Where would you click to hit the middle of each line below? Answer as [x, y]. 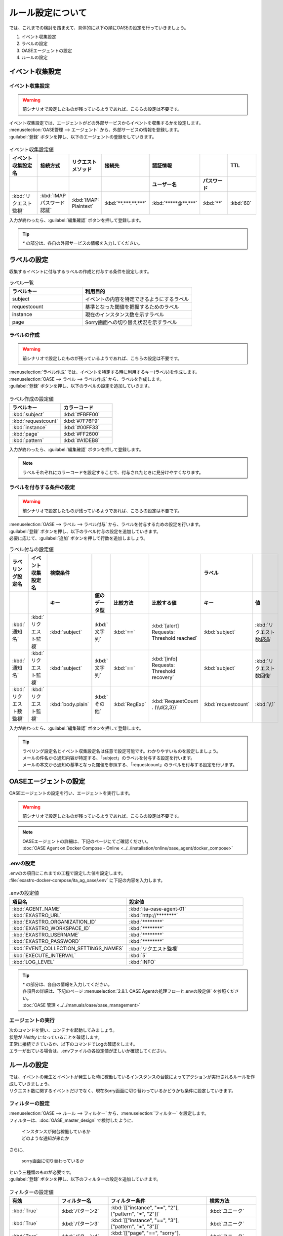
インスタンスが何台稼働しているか [56, 1132]
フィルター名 [76, 1200]
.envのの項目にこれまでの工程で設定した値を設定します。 [67, 873]
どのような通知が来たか [45, 1138]
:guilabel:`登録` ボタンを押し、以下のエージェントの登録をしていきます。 [83, 136]
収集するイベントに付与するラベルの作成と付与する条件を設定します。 [80, 271]
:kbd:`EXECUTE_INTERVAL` [44, 955]
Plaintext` [83, 206]
